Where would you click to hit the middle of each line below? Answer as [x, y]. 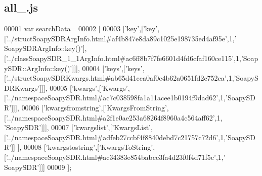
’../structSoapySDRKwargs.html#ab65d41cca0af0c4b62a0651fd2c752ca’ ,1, [120, 78]
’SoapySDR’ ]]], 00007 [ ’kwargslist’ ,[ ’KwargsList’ [77, 127]
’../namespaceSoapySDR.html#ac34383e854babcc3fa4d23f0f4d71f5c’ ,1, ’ [116, 157]
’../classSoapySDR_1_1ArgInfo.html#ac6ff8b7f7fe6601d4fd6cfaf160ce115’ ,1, [123, 58]
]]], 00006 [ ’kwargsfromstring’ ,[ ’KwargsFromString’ [89, 107]
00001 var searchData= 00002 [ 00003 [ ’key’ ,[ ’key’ [81, 28]
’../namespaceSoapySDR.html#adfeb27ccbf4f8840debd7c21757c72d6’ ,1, [116, 137]
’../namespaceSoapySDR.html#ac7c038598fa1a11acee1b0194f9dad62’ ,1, [116, 98]
